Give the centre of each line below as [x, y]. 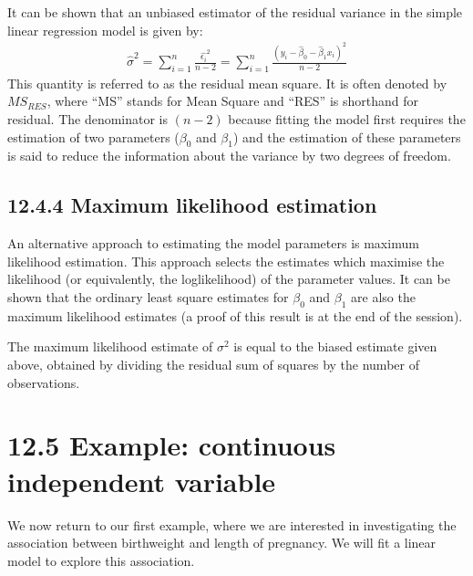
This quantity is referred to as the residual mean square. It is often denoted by [227, 83]
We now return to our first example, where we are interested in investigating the [232, 524]
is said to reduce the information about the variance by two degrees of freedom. [229, 156]
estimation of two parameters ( [93, 136]
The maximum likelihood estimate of [110, 346]
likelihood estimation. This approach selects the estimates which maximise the [226, 261]
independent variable [142, 481]
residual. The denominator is [88, 119]
